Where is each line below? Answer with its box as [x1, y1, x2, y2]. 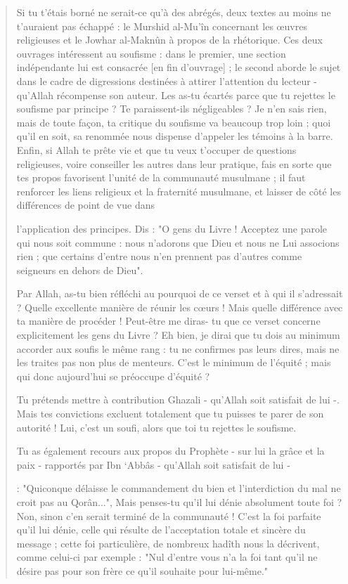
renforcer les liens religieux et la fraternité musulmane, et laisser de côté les [16, 183, 341, 198]
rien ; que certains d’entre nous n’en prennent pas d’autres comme [16, 249, 302, 264]
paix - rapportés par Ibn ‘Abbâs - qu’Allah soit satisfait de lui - [16, 457, 290, 472]
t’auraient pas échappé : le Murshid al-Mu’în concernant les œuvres [16, 18, 307, 33]
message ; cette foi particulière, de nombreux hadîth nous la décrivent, [16, 536, 320, 550]
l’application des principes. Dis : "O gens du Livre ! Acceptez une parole [16, 221, 328, 235]
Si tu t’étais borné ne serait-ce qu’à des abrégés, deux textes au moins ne [16, 5, 331, 19]
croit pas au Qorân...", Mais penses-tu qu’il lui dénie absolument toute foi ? [16, 495, 342, 509]
